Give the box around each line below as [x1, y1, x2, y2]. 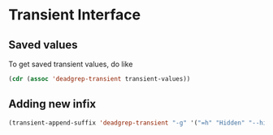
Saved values [8, 38, 79, 52]
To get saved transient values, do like [8, 59, 133, 69]
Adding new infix [8, 97, 96, 111]
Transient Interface [8, 6, 141, 24]
